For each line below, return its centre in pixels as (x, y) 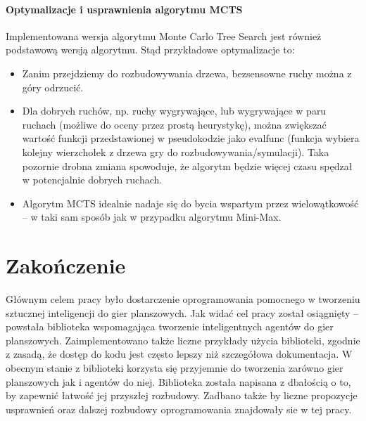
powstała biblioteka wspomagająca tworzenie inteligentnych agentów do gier (170, 326)
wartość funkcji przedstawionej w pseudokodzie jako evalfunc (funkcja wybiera (191, 138)
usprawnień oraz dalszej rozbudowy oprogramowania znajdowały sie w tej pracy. (179, 409)
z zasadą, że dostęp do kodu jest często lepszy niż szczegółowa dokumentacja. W (179, 354)
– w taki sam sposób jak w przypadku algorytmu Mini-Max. (152, 217)
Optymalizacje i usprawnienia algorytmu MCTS (124, 9)
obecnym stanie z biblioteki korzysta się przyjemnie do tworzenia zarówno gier (175, 368)
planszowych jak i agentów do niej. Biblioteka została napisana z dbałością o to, (178, 381)
